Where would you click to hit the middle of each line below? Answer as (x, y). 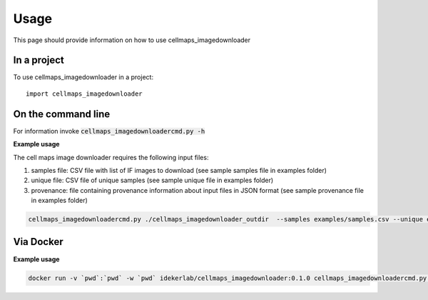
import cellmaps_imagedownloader (84, 94)
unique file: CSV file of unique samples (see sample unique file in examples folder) (152, 180)
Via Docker (38, 242)
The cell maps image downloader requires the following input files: (111, 157)
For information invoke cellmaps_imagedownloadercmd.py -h (109, 131)
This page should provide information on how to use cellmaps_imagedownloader (132, 40)
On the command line (62, 114)
